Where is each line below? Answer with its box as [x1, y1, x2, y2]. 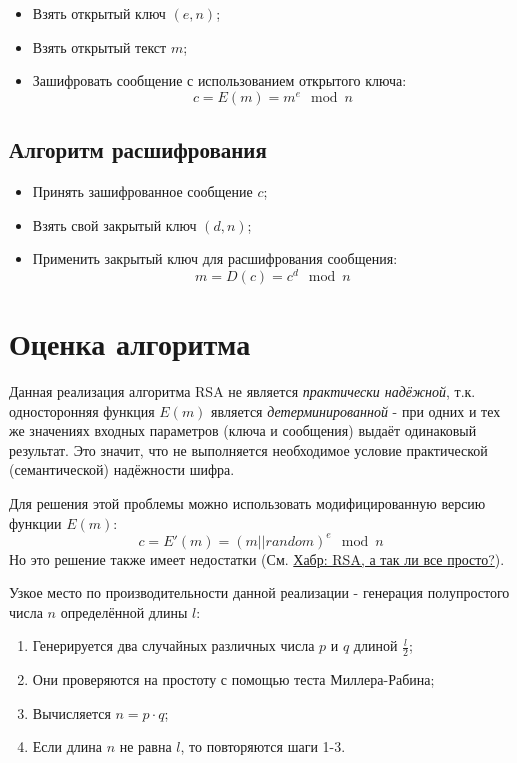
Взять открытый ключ [32, 3, 166, 23]
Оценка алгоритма [9, 323, 251, 364]
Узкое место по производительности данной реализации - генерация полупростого [9, 582, 510, 603]
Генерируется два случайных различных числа [32, 635, 315, 656]
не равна [119, 736, 172, 757]
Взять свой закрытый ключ [32, 214, 197, 235]
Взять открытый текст [32, 36, 167, 57]
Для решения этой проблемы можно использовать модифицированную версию [9, 492, 486, 513]
